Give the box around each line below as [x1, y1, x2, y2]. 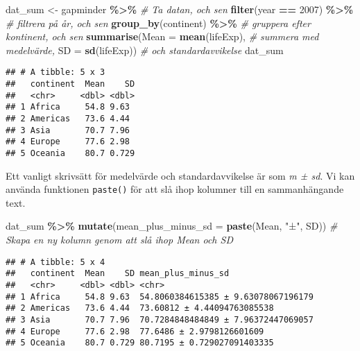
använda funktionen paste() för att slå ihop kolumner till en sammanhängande [6, 182, 344, 196]
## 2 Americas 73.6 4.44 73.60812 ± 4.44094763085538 [6, 303, 274, 314]
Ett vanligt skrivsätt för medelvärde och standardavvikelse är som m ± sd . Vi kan [6, 168, 355, 182]
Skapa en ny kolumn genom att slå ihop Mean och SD [6, 232, 233, 247]
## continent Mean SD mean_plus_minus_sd [6, 268, 230, 279]
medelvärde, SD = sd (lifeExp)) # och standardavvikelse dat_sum [6, 42, 284, 57]
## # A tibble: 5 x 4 [6, 257, 105, 267]
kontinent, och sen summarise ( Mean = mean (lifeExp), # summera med [6, 29, 319, 44]
